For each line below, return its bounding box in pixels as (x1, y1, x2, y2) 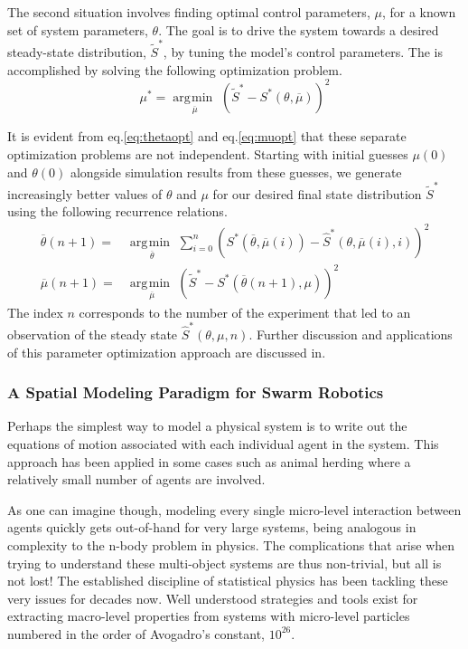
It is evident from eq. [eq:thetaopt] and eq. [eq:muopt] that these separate (7, 127, 407, 146)
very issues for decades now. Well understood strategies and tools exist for (7, 588, 418, 607)
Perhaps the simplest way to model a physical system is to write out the (7, 416, 407, 435)
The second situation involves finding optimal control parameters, (7, 3, 370, 21)
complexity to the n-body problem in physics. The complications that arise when (7, 535, 455, 554)
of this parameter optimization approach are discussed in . (7, 342, 326, 361)
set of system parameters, (7, 20, 148, 39)
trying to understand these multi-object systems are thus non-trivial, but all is (7, 553, 442, 572)
